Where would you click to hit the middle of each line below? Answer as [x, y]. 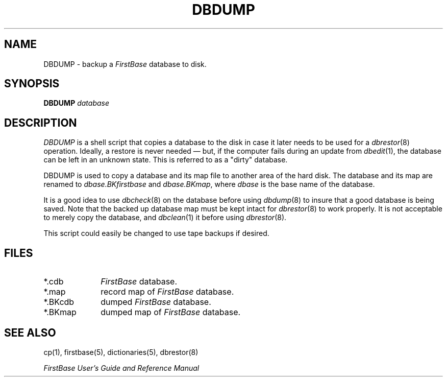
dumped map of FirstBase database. [171, 312]
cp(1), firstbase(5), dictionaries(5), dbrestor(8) [121, 352]
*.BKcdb [59, 302]
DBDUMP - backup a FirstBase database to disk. [125, 64]
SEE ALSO [30, 332]
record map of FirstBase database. [167, 292]
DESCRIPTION [41, 123]
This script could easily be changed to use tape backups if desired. [156, 233]
